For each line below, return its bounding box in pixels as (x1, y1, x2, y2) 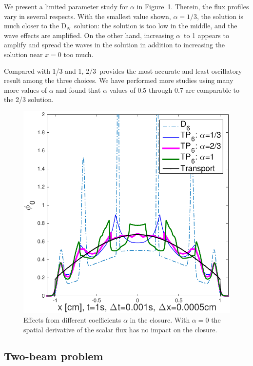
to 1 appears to (183, 30, 229, 40)
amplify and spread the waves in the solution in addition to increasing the (4, 40, 225, 50)
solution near (4, 49, 43, 59)
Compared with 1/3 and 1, (4, 65, 84, 76)
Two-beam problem (4, 348, 103, 364)
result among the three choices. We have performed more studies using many (4, 75, 234, 85)
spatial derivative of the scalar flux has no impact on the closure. (23, 325, 217, 335)
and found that (56, 84, 101, 95)
